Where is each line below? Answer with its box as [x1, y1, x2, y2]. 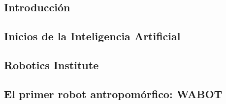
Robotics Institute [4, 57, 99, 72]
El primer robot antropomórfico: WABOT [4, 86, 223, 101]
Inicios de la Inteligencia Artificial [4, 28, 181, 44]
